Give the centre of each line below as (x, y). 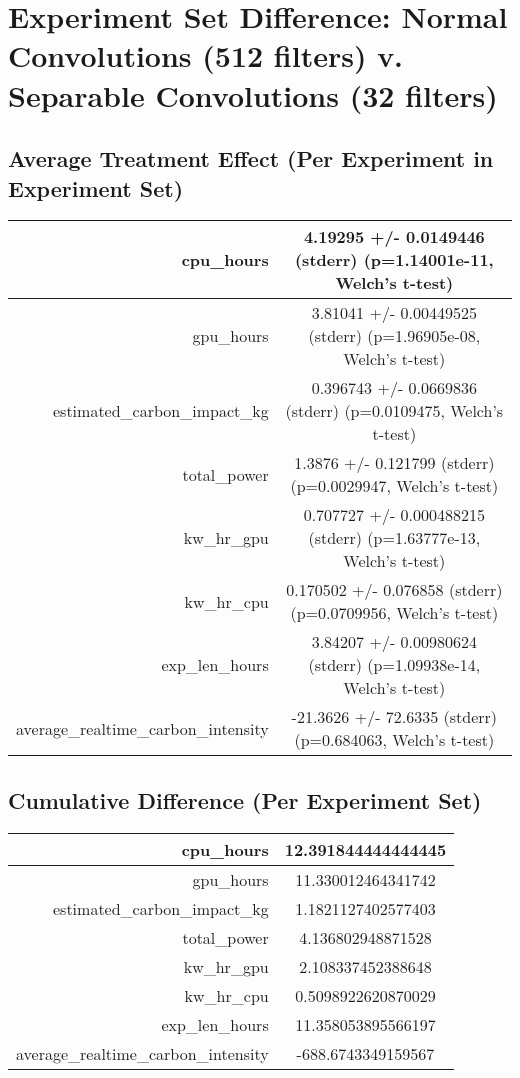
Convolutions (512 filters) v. (206, 55)
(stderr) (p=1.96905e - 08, (394, 336)
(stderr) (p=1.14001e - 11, (394, 260)
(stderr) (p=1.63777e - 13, (394, 538)
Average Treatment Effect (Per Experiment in (251, 158)
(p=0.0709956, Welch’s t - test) (394, 613)
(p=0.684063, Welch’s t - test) (394, 740)
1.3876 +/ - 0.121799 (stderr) (394, 463)
